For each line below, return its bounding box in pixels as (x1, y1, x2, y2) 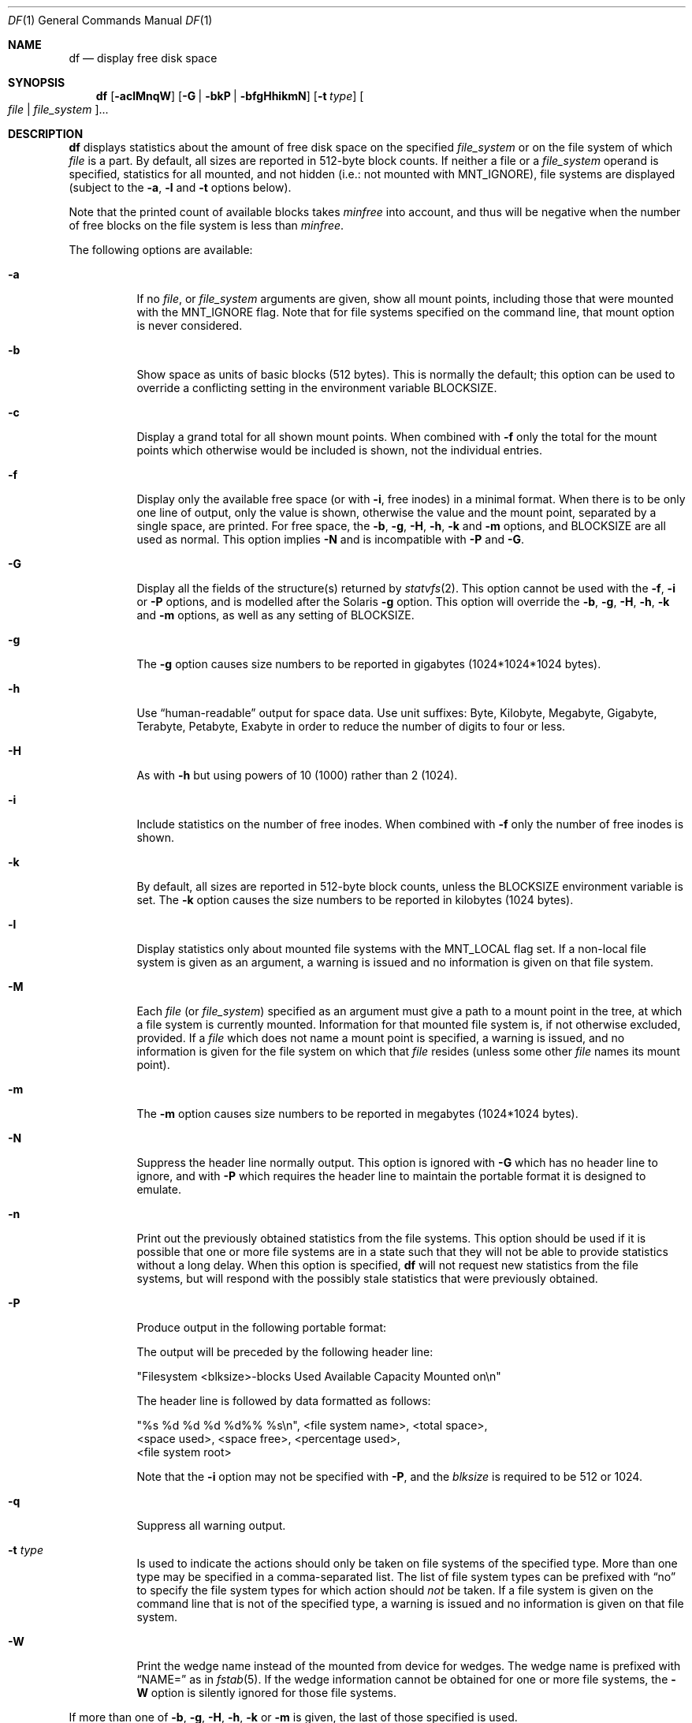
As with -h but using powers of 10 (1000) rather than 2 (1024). (136, 768, 458, 782)
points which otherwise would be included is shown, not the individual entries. (136, 443, 542, 457)
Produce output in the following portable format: (136, 1321, 387, 1334)
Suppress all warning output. (136, 1519, 286, 1532)
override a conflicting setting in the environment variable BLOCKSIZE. (136, 381, 497, 394)
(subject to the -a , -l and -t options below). (69, 181, 292, 194)
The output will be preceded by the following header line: (136, 1345, 433, 1359)
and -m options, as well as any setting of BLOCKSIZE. (136, 608, 415, 622)
